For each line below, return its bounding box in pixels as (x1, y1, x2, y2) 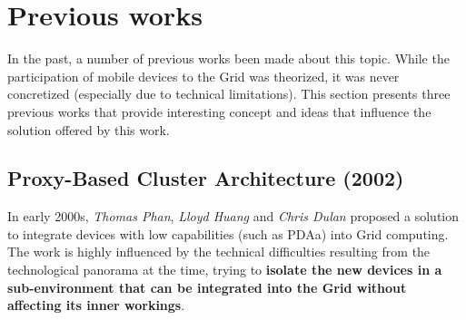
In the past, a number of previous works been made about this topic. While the (7, 49, 450, 68)
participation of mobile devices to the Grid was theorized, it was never (7, 66, 400, 85)
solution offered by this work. (7, 120, 170, 139)
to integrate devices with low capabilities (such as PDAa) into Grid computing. (7, 224, 449, 243)
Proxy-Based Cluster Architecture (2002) (7, 164, 404, 192)
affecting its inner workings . (7, 296, 185, 315)
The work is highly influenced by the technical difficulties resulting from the (7, 242, 431, 261)
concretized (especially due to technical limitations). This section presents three (7, 84, 451, 103)
